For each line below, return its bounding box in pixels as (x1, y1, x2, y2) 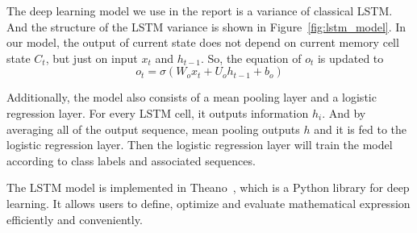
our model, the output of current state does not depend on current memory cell (6, 34, 399, 51)
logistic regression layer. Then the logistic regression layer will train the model (6, 136, 393, 153)
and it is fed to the (314, 120, 407, 137)
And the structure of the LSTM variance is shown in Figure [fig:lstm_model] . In (6, 18, 407, 35)
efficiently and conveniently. (6, 210, 143, 227)
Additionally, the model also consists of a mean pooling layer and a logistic (6, 89, 377, 106)
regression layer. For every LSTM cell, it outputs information (6, 104, 309, 121)
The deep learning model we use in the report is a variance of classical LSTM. (6, 2, 393, 19)
